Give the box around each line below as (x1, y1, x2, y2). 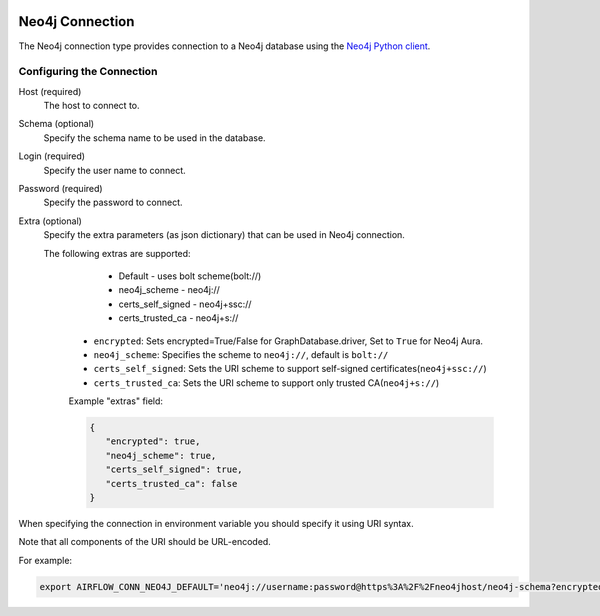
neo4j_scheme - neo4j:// (118, 284, 220, 296)
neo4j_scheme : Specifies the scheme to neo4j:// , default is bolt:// (93, 348, 389, 360)
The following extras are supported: (43, 247, 191, 259)
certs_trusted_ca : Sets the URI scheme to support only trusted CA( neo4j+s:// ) (93, 376, 440, 389)
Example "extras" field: (68, 395, 164, 407)
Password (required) (18, 183, 104, 194)
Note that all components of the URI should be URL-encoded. (18, 536, 272, 548)
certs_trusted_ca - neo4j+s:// (118, 312, 239, 324)
